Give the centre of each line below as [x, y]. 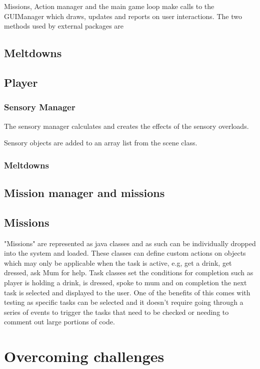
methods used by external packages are [64, 26]
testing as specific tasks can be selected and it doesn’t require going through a [124, 302]
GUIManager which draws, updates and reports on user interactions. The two [123, 16]
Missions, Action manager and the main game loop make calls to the [109, 6]
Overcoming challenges [84, 356]
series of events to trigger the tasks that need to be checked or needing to [116, 312]
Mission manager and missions [84, 192]
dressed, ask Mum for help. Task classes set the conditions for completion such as [129, 272]
